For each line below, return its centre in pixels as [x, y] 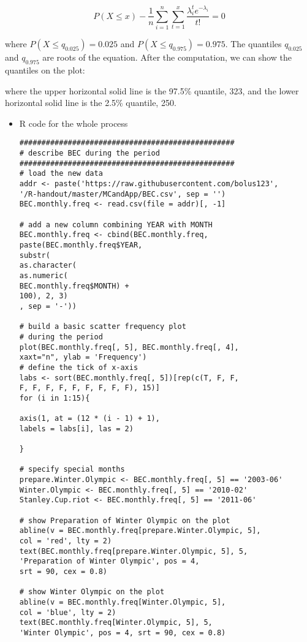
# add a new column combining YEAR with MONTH [116, 225]
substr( [35, 255]
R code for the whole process [74, 123]
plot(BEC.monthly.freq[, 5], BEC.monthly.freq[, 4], [129, 347]
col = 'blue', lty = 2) [68, 612]
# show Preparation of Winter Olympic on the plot [125, 520]
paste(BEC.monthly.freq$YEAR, [81, 245]
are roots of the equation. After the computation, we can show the [167, 57]
